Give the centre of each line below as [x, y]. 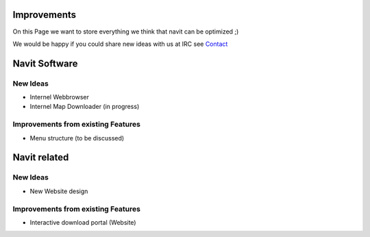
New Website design [59, 191]
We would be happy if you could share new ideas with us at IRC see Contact [120, 44]
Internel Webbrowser [59, 97]
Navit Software [45, 63]
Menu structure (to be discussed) [77, 138]
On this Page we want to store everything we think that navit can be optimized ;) [126, 32]
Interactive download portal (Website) [83, 222]
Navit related [41, 158]
